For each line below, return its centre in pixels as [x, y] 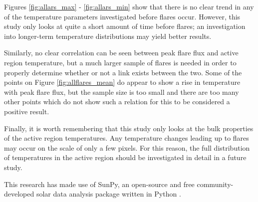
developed [19, 194]
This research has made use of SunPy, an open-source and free [99, 184]
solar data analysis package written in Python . [109, 194]
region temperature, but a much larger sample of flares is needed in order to [120, 62]
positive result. [27, 111]
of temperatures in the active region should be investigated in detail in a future [125, 157]
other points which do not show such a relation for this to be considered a [117, 101]
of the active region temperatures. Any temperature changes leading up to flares [127, 138]
